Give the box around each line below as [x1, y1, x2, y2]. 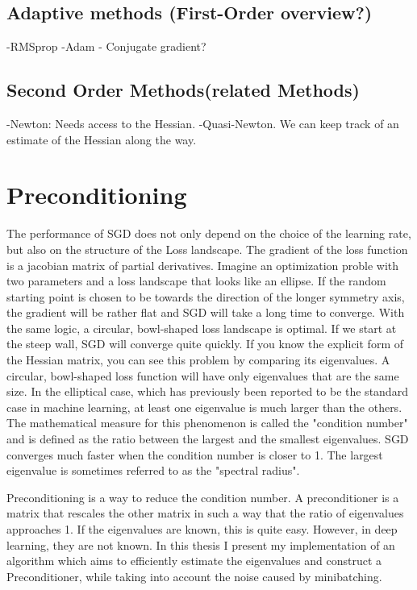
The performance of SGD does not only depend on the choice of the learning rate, [6, 225, 411, 242]
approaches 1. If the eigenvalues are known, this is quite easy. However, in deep [6, 521, 398, 537]
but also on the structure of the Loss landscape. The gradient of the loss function [6, 240, 408, 257]
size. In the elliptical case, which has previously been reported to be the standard [6, 383, 408, 400]
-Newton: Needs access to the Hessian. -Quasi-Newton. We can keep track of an [6, 115, 399, 131]
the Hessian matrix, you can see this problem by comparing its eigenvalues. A [6, 351, 390, 368]
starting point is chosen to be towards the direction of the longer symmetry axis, [6, 288, 405, 305]
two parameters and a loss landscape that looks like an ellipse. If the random [6, 272, 386, 289]
